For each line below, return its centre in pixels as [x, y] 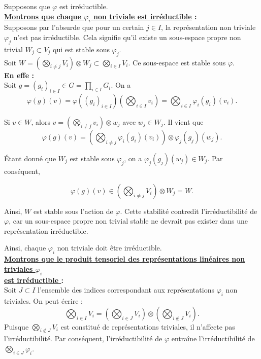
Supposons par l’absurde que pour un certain [74, 27]
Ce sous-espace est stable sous [179, 62]
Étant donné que [30, 158]
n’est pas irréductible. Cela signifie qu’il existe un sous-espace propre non [127, 37]
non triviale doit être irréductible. [109, 248]
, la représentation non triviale [208, 27]
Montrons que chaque [43, 16]
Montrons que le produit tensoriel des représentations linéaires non [125, 259]
